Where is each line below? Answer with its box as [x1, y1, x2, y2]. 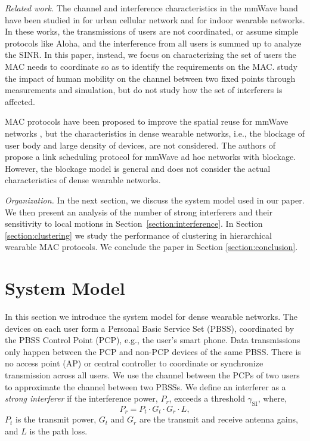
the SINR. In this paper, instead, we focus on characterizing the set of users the [5, 48, 296, 61]
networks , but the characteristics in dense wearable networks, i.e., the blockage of [5, 127, 305, 139]
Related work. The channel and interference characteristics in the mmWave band [5, 2, 298, 14]
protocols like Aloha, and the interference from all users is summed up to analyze [5, 36, 302, 49]
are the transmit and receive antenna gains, [139, 413, 298, 425]
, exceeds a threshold [169, 392, 245, 405]
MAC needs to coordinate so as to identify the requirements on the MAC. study [5, 60, 297, 72]
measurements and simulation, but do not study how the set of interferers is [5, 84, 283, 96]
